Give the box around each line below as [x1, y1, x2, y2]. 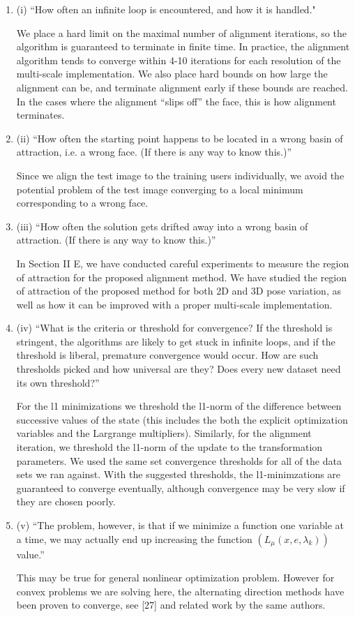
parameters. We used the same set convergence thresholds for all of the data [16, 453, 342, 468]
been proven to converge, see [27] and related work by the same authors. [16, 597, 326, 612]
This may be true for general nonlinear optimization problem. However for [16, 570, 335, 585]
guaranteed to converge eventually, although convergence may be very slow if [16, 480, 345, 495]
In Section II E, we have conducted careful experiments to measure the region [16, 255, 349, 270]
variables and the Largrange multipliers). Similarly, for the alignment [16, 426, 312, 440]
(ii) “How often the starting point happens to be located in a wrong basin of [16, 131, 343, 145]
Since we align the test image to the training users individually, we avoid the [16, 168, 345, 182]
